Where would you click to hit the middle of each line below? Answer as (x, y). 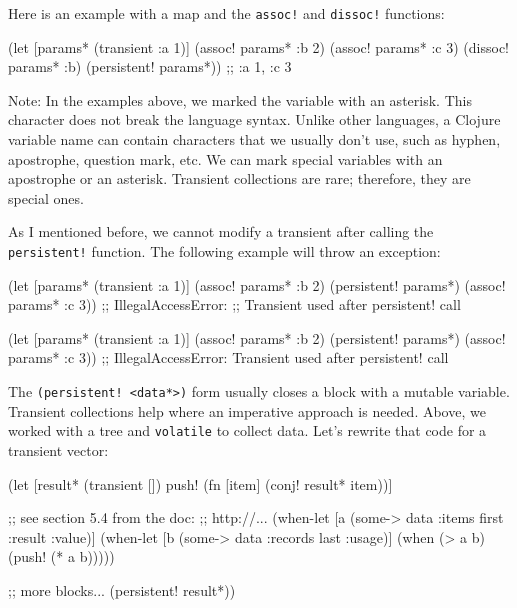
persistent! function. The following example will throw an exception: (224, 251)
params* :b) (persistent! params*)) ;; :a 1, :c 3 (150, 66)
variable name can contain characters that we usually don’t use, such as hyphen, (254, 139)
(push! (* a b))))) (61, 556)
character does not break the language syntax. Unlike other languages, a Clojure (254, 119)
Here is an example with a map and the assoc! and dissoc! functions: (226, 13)
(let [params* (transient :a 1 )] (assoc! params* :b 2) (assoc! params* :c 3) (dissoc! (259, 46)
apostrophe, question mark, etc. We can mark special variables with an (225, 158)
